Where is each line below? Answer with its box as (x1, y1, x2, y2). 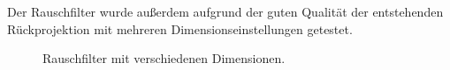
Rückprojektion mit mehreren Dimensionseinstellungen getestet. (7, 19, 353, 38)
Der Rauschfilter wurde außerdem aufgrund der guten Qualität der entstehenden (7, 3, 444, 20)
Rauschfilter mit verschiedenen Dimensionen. (42, 49, 286, 67)
